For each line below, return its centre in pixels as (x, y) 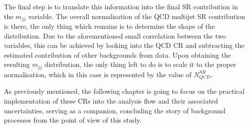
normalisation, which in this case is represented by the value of (98, 74)
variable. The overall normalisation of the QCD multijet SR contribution (137, 16)
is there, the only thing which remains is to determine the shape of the (109, 26)
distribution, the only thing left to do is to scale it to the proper (140, 64)
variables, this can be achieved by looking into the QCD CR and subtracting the (124, 45)
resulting (17, 64)
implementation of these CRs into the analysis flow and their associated (111, 100)
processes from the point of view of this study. (73, 120)
